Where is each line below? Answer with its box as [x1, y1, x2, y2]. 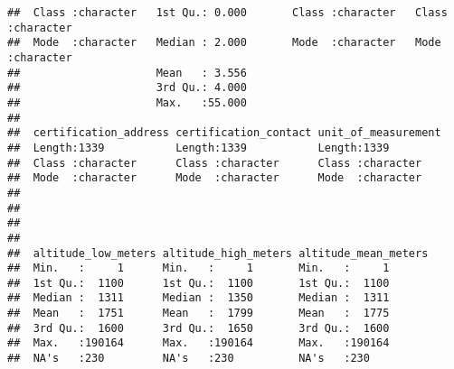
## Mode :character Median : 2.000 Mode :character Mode [7, 36, 441, 50]
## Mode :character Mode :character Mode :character [7, 171, 422, 185]
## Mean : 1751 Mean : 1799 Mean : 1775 [7, 307, 390, 320]
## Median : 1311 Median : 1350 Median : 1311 [7, 291, 390, 305]
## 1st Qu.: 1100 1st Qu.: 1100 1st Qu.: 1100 [7, 276, 390, 290]
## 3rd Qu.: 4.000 [7, 81, 247, 95]
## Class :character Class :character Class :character [7, 156, 422, 170]
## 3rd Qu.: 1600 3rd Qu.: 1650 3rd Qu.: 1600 [7, 321, 390, 335]
